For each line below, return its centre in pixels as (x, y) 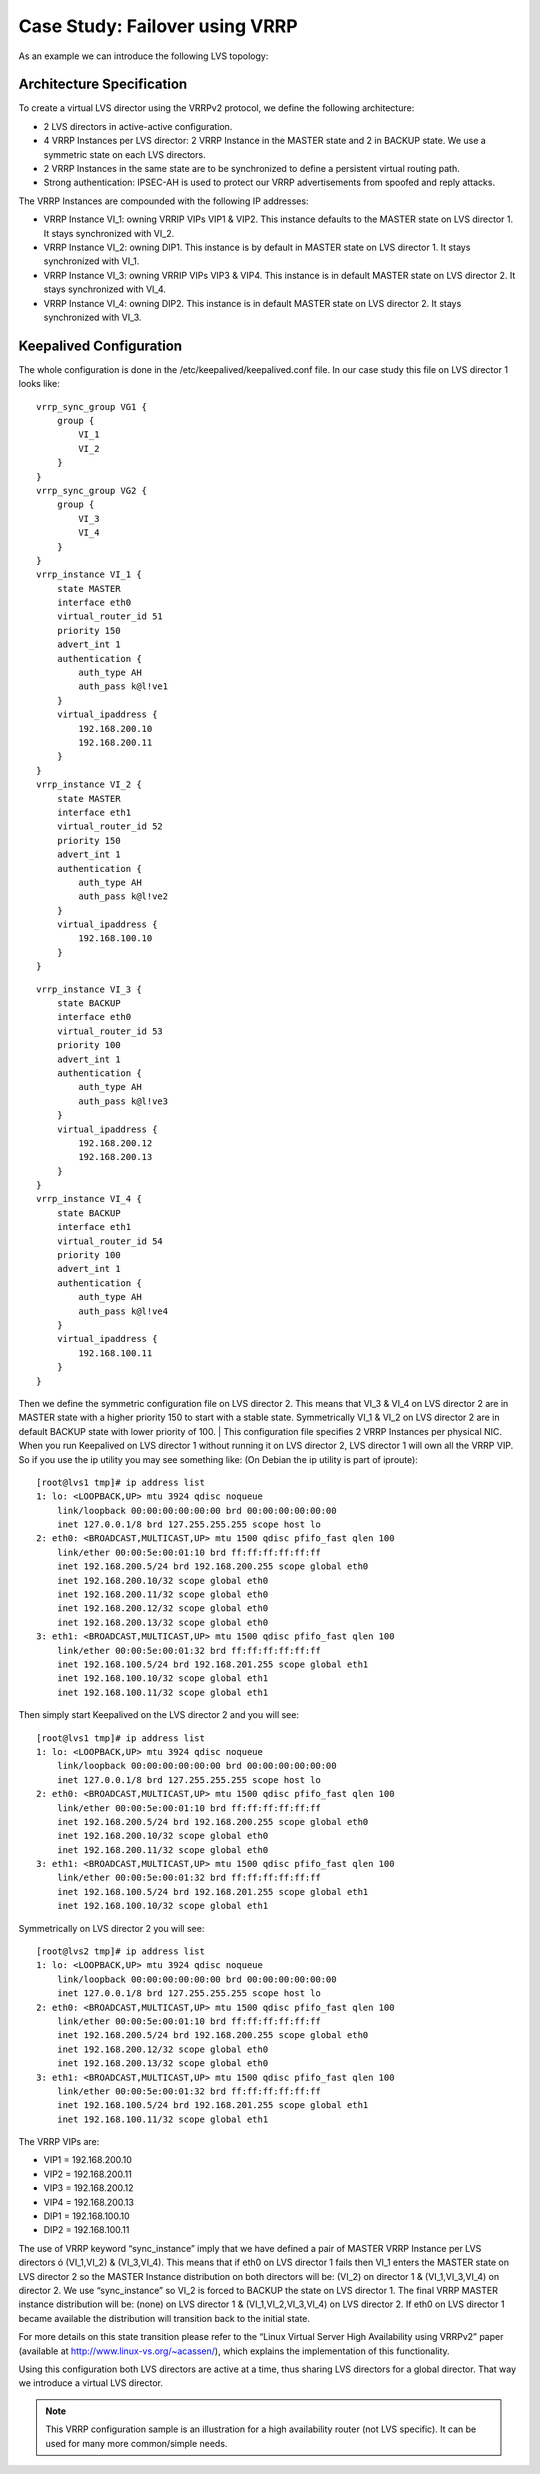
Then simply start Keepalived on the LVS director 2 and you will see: (159, 1715)
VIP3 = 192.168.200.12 (88, 2188)
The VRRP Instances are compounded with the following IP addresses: (163, 201)
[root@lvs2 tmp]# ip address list (120, 1951)
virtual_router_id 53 (110, 1031)
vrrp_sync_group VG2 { (92, 490)
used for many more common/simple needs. (136, 2443)
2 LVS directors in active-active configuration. (138, 126)
